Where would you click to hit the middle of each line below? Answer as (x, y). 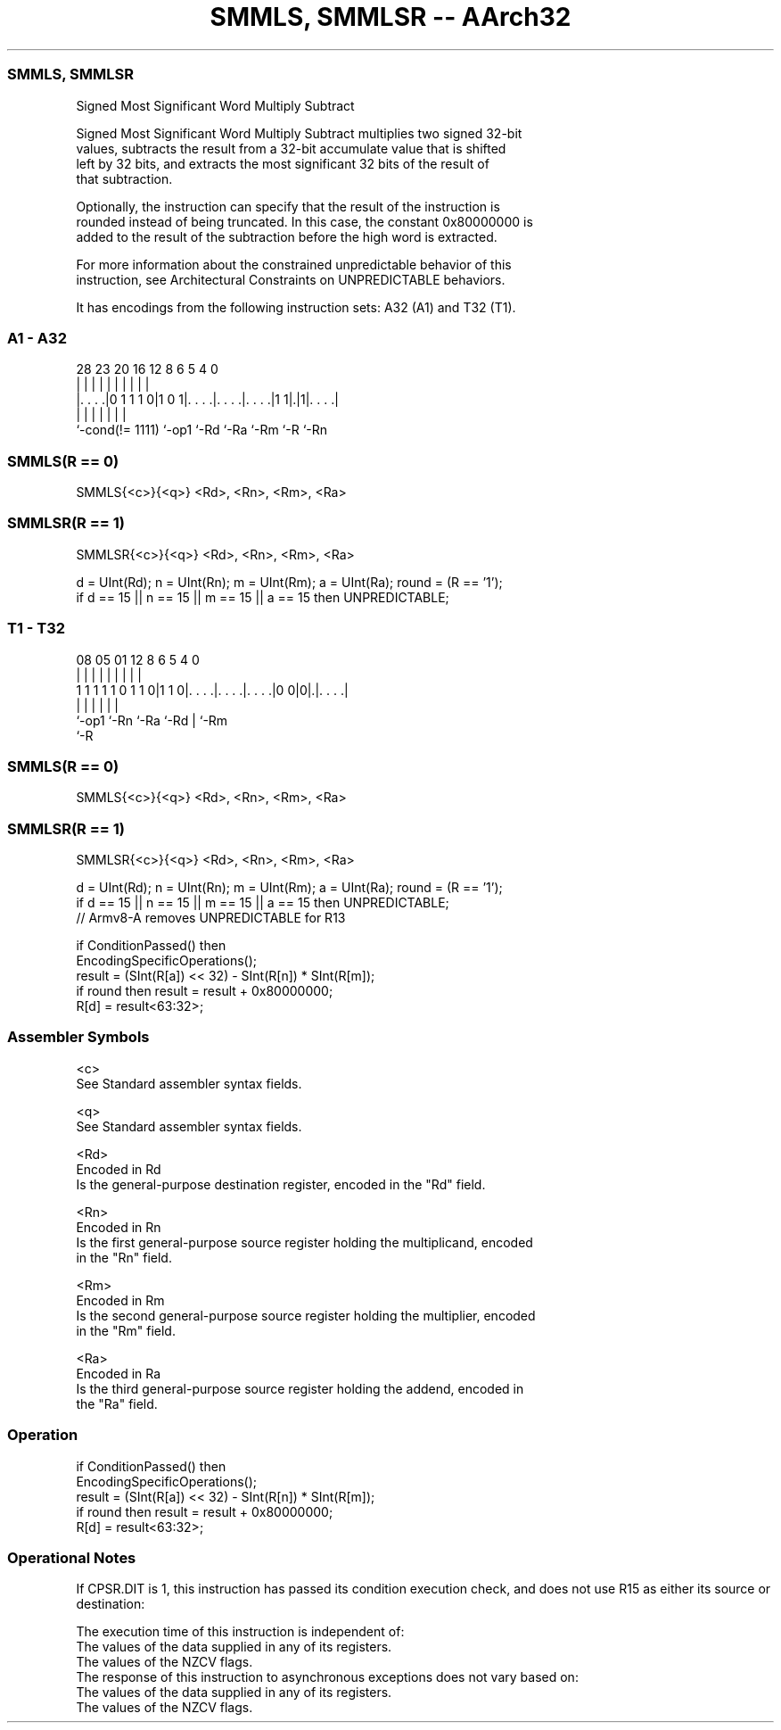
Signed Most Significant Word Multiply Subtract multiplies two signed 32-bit (299, 133)
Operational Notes (72, 1557)
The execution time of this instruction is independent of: (240, 1632)
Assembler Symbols (78, 1037)
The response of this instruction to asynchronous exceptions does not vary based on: (327, 1677)
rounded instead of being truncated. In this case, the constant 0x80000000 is (304, 221)
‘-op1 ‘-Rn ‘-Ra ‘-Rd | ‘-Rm (152, 720)
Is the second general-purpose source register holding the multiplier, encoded (306, 1315)
